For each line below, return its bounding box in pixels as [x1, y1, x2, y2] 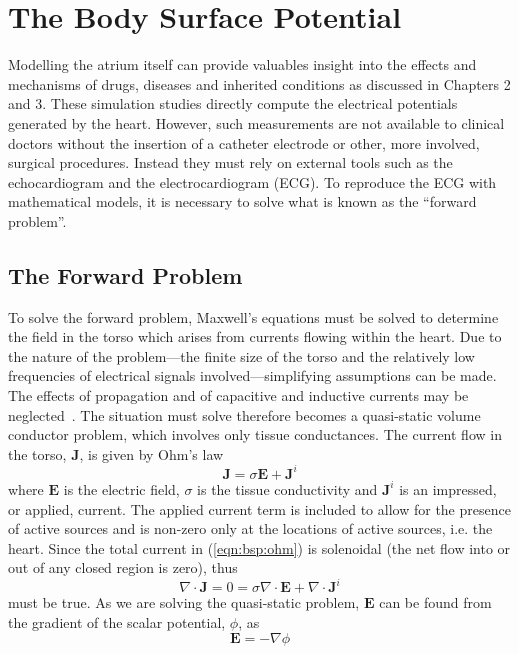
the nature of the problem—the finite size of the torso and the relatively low [8, 345, 475, 366]
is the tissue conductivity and [197, 478, 378, 499]
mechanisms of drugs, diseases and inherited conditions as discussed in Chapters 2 [8, 73, 511, 94]
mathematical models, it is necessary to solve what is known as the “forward [8, 191, 477, 212]
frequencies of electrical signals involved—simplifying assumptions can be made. [8, 365, 497, 386]
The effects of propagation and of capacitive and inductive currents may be [8, 385, 469, 406]
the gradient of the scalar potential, [8, 611, 226, 632]
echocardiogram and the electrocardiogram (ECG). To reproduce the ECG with [8, 171, 497, 192]
